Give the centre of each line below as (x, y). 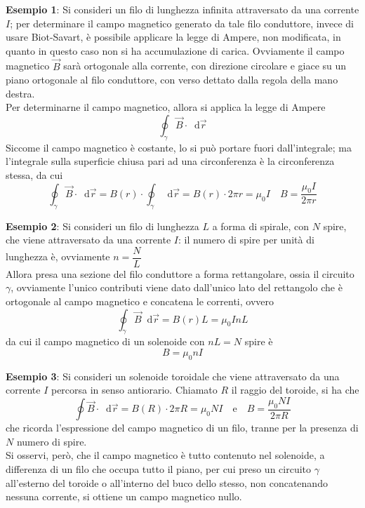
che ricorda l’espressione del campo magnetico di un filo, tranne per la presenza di (182, 428)
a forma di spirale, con (261, 226)
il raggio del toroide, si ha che (295, 390)
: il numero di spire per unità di (246, 240)
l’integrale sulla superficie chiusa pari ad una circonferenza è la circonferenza (170, 161)
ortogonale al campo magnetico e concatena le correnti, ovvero (140, 301)
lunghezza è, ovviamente (58, 256)
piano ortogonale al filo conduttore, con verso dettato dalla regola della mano (172, 80)
